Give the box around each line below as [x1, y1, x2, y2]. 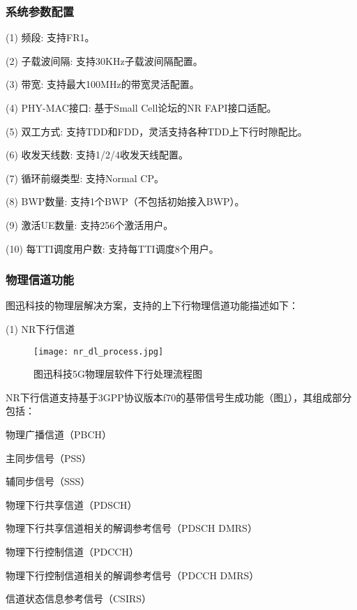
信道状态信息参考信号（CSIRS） [6, 591, 152, 606]
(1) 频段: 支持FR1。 [6, 30, 95, 45]
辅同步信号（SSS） [6, 474, 91, 489]
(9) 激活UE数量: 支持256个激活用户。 [6, 217, 174, 232]
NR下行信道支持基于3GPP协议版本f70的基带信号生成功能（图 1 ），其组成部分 [6, 389, 352, 404]
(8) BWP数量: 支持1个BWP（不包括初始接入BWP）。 [6, 194, 245, 209]
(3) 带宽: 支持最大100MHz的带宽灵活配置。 [6, 77, 199, 91]
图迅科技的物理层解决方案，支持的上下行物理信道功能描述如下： [6, 298, 298, 313]
